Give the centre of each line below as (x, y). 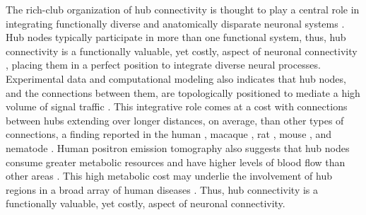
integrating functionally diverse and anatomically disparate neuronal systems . (175, 23)
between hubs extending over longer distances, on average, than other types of (175, 120)
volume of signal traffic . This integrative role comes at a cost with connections (177, 106)
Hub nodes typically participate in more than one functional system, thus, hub (176, 37)
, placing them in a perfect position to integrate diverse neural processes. (163, 65)
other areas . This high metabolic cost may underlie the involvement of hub (169, 176)
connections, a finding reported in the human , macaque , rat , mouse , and (169, 134)
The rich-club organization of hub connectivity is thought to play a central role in (183, 9)
